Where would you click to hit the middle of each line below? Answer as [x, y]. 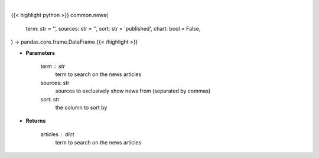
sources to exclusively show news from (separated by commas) [133, 91]
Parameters [40, 52]
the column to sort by [81, 107]
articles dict [57, 134]
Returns [36, 121]
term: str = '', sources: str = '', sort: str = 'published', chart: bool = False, [113, 28]
